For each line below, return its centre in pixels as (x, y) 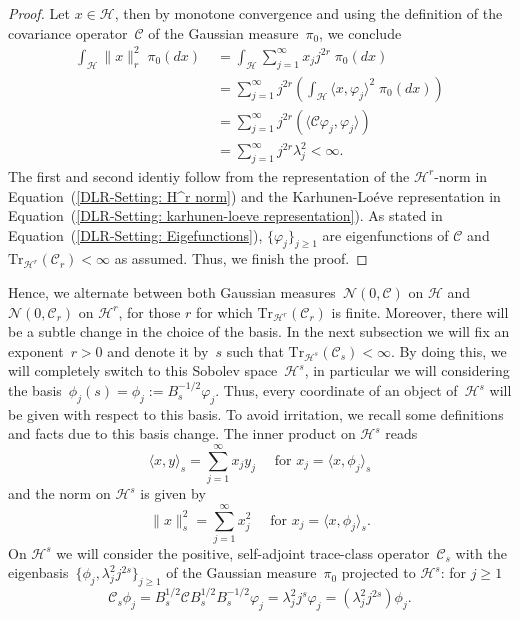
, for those (149, 311)
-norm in (461, 175)
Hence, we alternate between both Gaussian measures (172, 292)
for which (224, 311)
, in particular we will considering (407, 370)
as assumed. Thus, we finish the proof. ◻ (241, 258)
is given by (173, 493)
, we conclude (360, 32)
